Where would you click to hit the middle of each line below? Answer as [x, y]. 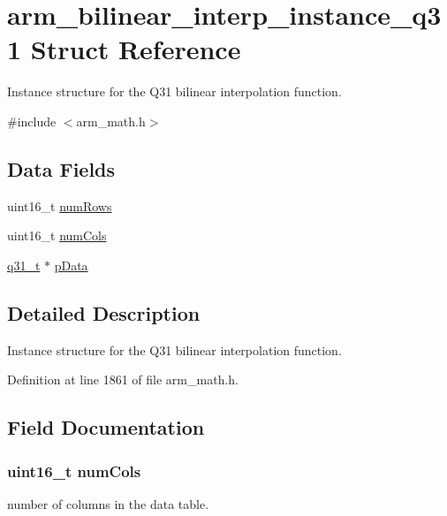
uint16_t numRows [60, 205]
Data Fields [61, 168]
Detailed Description [104, 312]
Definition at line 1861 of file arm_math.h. [123, 379]
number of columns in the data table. [108, 503]
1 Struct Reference [124, 49]
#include [32, 121]
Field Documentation [106, 427]
